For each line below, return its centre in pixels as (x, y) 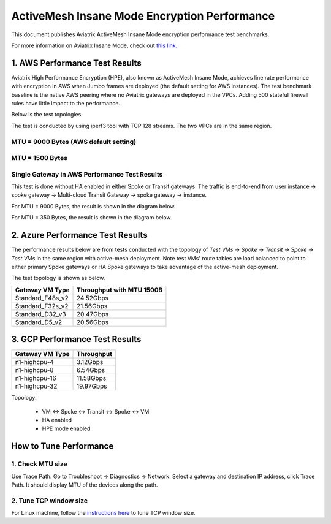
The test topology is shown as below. (58, 278)
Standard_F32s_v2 (42, 306)
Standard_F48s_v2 (42, 298)
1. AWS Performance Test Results (77, 63)
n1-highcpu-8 (35, 370)
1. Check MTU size (39, 464)
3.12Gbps (90, 362)
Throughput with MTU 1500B (120, 290)
